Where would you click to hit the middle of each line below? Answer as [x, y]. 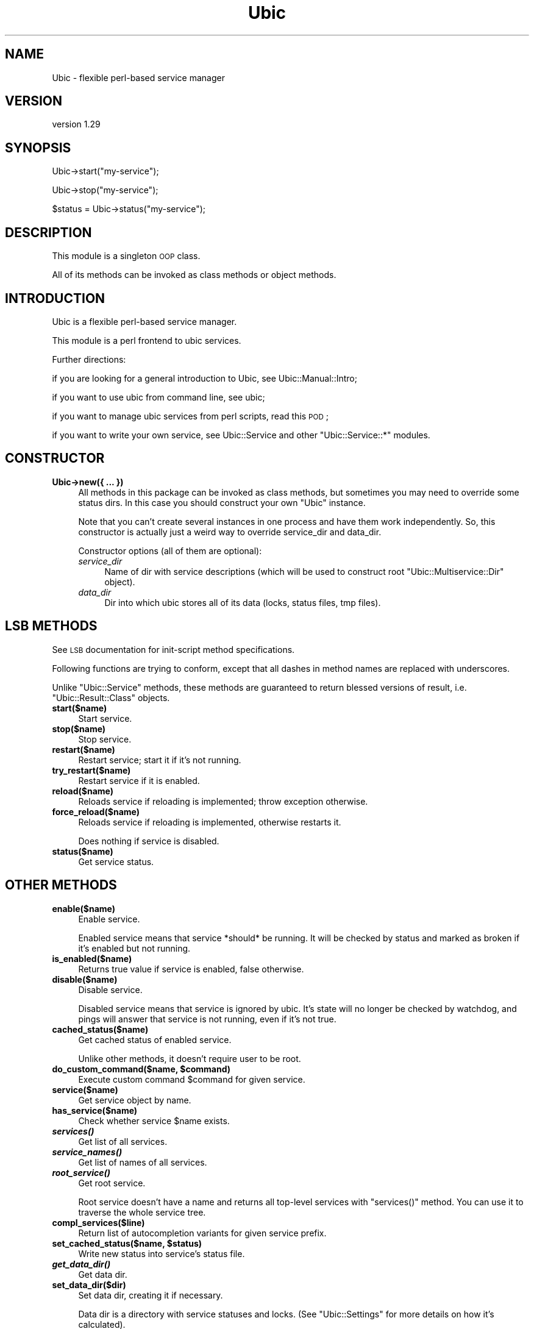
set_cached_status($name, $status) [127, 1243]
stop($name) [79, 729]
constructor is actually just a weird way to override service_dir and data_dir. [230, 532]
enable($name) [84, 908]
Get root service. [112, 1183]
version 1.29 [76, 124]
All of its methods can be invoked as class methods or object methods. [194, 275]
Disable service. [110, 989]
